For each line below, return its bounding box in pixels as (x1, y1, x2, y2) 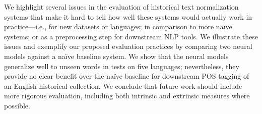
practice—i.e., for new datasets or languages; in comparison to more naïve (4, 21, 232, 32)
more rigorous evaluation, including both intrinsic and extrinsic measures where (4, 90, 250, 101)
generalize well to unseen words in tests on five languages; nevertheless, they (4, 61, 239, 71)
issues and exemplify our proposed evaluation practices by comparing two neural (4, 41, 252, 51)
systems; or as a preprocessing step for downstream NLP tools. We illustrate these (4, 31, 258, 41)
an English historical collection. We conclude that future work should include (4, 80, 242, 91)
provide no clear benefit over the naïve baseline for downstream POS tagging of (4, 71, 249, 81)
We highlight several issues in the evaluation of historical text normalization (4, 2, 239, 12)
